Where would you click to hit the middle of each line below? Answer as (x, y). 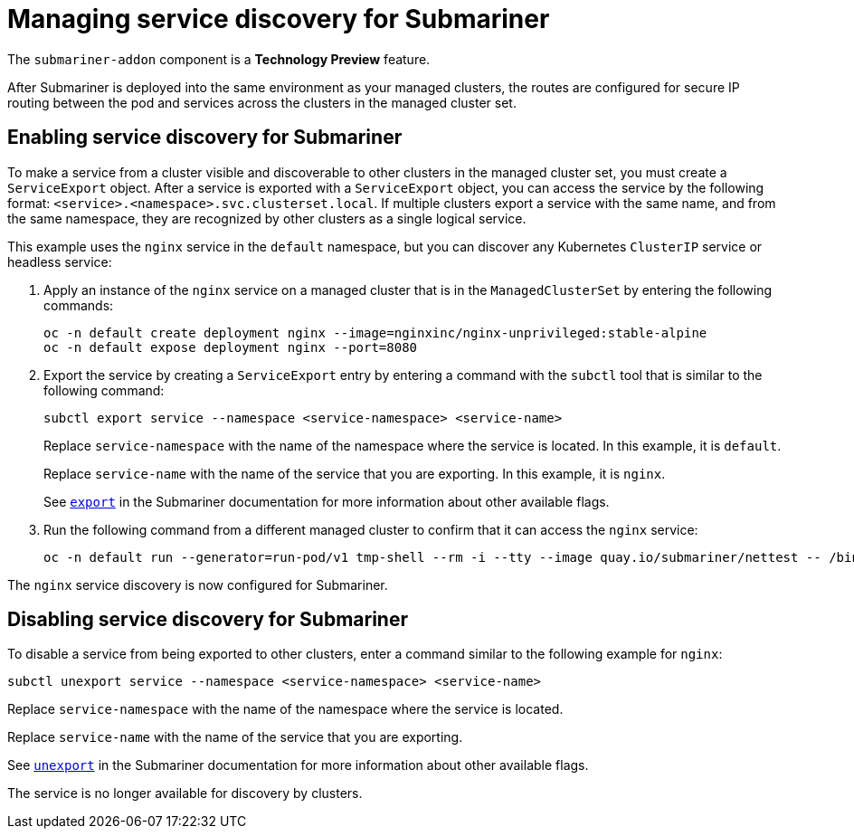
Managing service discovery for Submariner (279, 19)
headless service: (60, 261)
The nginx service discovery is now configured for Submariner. (198, 584)
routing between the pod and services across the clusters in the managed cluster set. (262, 102)
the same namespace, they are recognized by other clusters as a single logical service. (267, 218)
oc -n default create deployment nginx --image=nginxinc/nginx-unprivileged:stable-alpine (375, 332)
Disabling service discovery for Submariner (208, 620)
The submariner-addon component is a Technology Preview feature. (219, 59)
